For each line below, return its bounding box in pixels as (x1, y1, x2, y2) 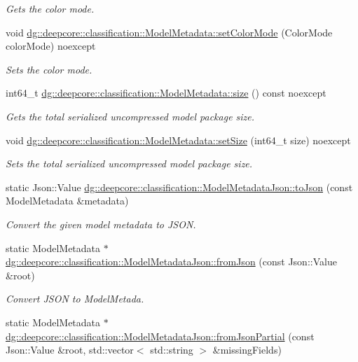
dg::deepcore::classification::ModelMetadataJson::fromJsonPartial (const (6, 328, 315, 343)
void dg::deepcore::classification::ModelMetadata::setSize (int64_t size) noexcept (6, 132, 351, 147)
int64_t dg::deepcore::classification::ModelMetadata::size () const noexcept (6, 85, 326, 100)
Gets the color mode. (6, 1, 95, 15)
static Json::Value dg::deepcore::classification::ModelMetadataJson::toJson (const (6, 179, 353, 194)
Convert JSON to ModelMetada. (6, 291, 144, 306)
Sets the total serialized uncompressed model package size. (6, 156, 253, 171)
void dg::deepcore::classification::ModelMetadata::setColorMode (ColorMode (6, 25, 333, 39)
